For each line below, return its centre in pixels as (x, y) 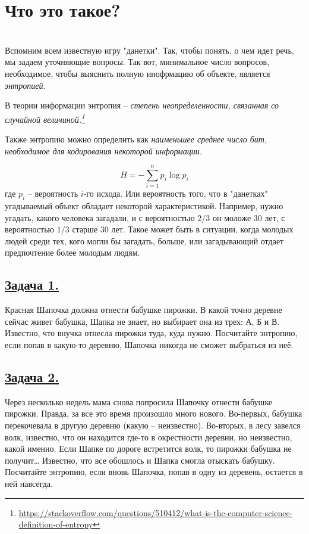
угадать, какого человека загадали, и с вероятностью (100, 217)
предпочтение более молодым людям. (72, 252)
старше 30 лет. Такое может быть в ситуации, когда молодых (183, 229)
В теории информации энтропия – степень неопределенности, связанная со (142, 105)
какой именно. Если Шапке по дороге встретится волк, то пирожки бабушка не (148, 448)
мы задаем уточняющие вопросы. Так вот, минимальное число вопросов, (137, 62)
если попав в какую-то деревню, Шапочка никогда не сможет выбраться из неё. (149, 344)
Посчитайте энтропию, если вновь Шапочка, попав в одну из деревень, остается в (154, 472)
